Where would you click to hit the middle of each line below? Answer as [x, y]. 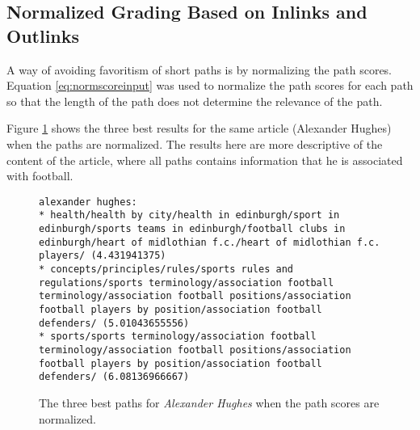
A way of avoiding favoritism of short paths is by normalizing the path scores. [199, 69]
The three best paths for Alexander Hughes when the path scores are [209, 402]
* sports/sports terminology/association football [178, 337]
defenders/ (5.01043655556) [114, 323]
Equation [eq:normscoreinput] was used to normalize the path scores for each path [210, 85]
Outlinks [43, 35]
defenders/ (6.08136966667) [114, 377]
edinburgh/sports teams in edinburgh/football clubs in [192, 229]
